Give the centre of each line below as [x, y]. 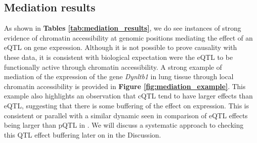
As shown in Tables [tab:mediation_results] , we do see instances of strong [123, 28]
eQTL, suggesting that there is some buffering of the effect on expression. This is [127, 105]
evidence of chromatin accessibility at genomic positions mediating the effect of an [128, 37]
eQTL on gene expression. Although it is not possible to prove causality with [121, 47]
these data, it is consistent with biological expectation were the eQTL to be [118, 57]
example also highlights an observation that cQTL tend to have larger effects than [128, 96]
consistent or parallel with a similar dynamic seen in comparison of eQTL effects [126, 115]
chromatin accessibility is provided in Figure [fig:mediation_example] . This [125, 86]
